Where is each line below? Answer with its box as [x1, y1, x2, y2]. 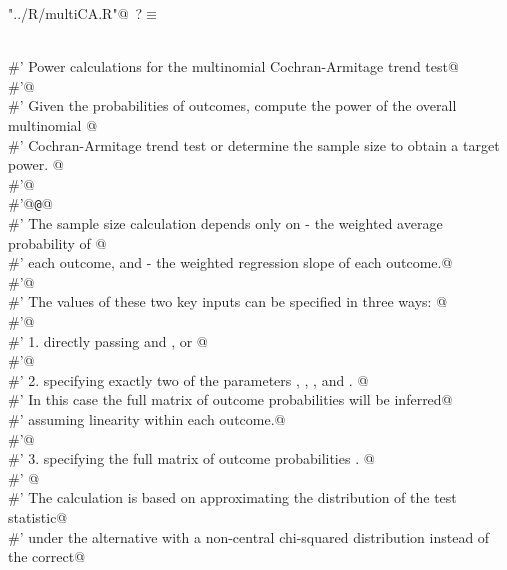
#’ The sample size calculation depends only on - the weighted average [8, 213, 443, 233]
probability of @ [8, 232, 107, 253]
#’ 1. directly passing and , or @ [8, 330, 208, 351]
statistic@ [8, 506, 68, 527]
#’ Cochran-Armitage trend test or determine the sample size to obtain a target [8, 134, 500, 155]
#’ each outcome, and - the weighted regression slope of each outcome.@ [8, 252, 453, 273]
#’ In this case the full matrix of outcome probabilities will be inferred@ [8, 389, 453, 410]
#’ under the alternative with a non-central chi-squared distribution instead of [8, 526, 490, 547]
